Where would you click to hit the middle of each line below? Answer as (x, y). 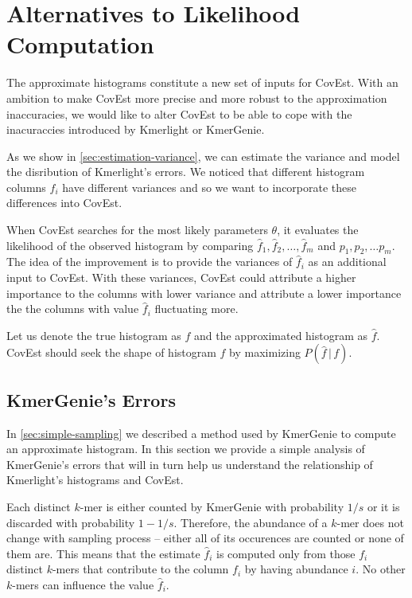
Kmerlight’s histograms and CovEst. (95, 480)
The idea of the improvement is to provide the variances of (150, 262)
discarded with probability (71, 522)
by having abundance (296, 569)
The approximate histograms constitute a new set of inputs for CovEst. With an (202, 82)
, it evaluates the (318, 230)
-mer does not (370, 522)
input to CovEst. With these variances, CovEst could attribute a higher (181, 278)
